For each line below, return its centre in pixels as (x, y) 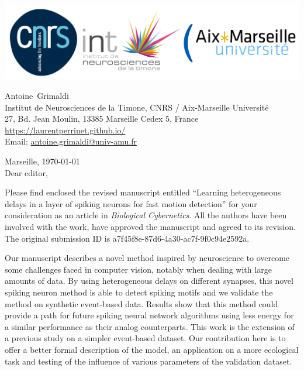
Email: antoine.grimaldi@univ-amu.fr (71, 141)
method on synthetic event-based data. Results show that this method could (141, 303)
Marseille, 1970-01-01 (42, 161)
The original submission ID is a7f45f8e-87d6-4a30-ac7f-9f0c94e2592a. (127, 238)
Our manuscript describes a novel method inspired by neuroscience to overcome (147, 258)
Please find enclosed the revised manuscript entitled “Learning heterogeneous (143, 192)
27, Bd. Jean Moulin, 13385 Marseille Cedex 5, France (102, 118)
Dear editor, (26, 172)
